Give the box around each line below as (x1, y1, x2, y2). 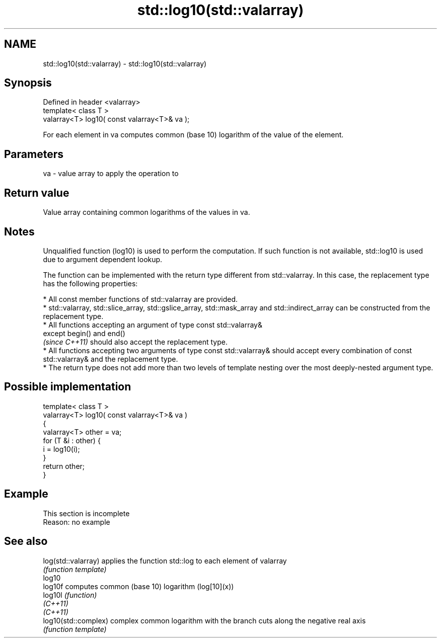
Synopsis (4, 76, 52, 90)
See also (4, 535, 48, 548)
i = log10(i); (43, 444, 80, 453)
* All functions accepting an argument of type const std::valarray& (43, 320, 262, 329)
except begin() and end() (43, 329, 125, 338)
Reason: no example (43, 517, 110, 526)
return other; (43, 461, 85, 470)
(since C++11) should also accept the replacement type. (43, 337, 228, 346)
